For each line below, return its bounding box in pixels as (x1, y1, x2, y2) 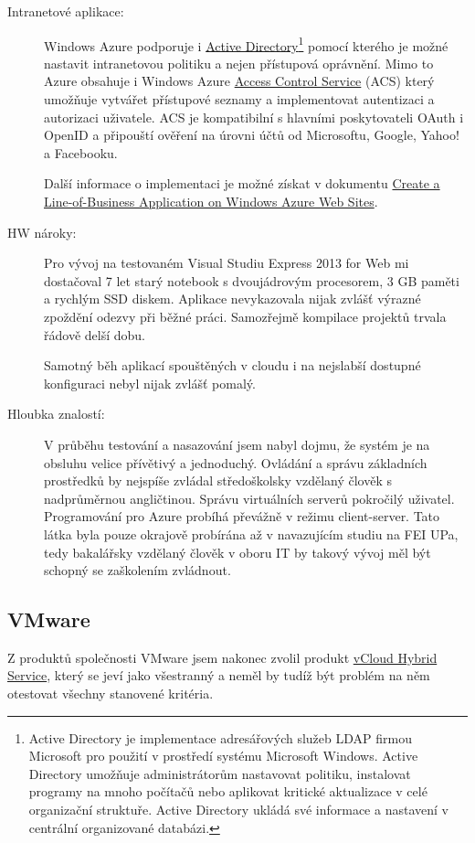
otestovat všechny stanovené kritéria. (7, 684, 214, 703)
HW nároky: (7, 222, 77, 241)
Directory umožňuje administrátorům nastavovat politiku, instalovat (28, 763, 411, 783)
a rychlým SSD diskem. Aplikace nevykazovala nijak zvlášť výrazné (44, 289, 421, 308)
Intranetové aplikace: (7, 2, 124, 20)
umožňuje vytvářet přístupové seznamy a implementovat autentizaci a (44, 90, 435, 109)
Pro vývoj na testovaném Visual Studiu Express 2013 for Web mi (44, 253, 409, 272)
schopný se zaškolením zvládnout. (44, 560, 231, 580)
